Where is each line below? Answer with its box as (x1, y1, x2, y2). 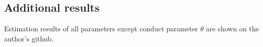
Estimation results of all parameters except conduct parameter (4, 23, 198, 34)
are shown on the (206, 23, 259, 34)
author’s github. (4, 33, 54, 43)
